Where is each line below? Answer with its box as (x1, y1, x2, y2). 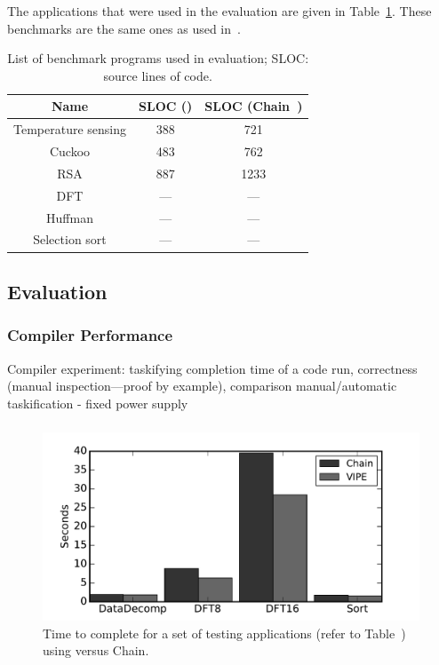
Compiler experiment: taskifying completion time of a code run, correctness (7, 359, 418, 377)
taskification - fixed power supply (7, 393, 188, 412)
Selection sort (33, 230, 107, 249)
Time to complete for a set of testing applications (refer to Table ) (43, 623, 406, 642)
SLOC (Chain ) (204, 97, 303, 115)
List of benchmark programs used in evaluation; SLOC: (7, 49, 309, 67)
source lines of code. (103, 66, 212, 84)
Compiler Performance (7, 324, 173, 346)
